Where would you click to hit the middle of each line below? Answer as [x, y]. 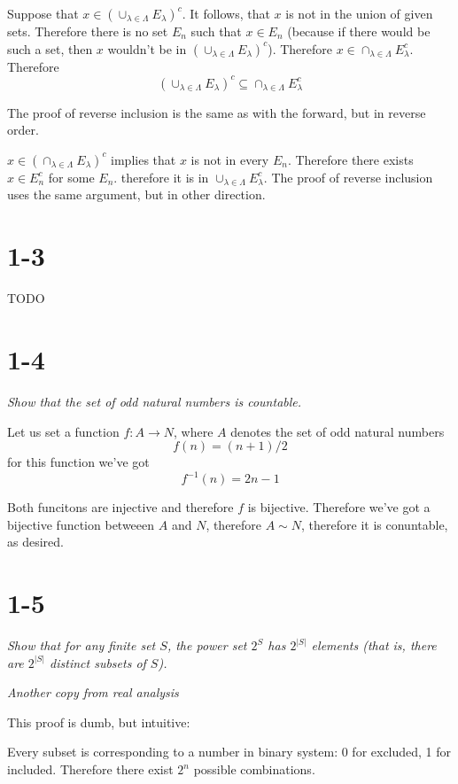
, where [193, 431]
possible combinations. [254, 769]
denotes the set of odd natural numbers [338, 431]
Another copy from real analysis [93, 692]
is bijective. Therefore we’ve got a [339, 507]
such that [216, 31]
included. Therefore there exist [90, 769]
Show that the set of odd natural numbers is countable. [155, 401]
